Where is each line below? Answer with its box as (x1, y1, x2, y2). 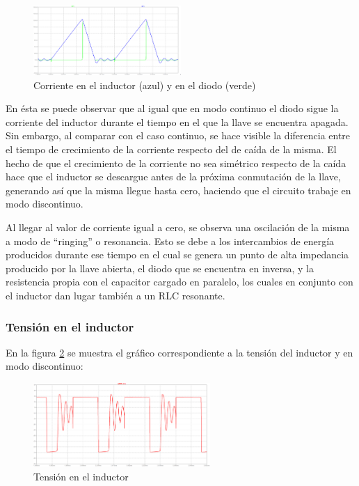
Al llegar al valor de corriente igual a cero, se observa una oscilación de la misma (6, 220, 350, 235)
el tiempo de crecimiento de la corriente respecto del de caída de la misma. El (6, 142, 337, 157)
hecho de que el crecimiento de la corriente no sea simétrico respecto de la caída (6, 155, 346, 170)
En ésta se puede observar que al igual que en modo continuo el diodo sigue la (6, 101, 339, 116)
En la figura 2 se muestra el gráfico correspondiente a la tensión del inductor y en (6, 345, 353, 359)
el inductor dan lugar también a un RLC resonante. (6, 288, 225, 302)
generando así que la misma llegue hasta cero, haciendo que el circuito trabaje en (6, 182, 351, 197)
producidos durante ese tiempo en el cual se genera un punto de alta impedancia (6, 247, 349, 262)
